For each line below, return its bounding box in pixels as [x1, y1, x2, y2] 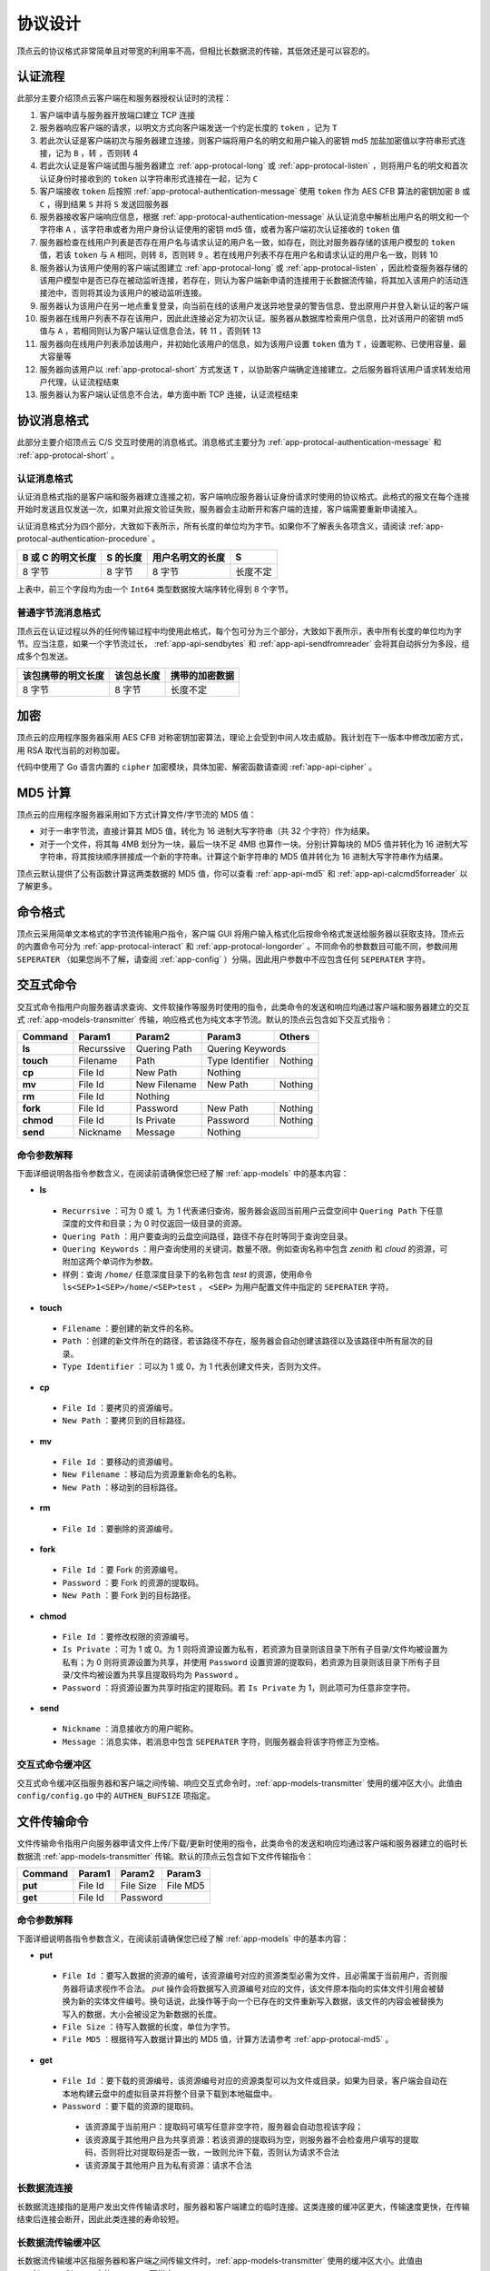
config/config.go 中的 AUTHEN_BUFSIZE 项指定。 [16, 1790, 215, 1801]
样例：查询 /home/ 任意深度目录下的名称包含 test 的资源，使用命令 [62, 1268, 313, 1280]
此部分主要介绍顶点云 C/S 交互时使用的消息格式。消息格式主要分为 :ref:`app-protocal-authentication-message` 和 [16, 437, 442, 448]
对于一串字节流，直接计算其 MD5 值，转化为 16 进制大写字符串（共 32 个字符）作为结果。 [39, 826, 376, 837]
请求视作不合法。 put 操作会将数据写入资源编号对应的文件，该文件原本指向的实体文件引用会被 [85, 1983, 437, 1994]
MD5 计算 [16, 785, 72, 800]
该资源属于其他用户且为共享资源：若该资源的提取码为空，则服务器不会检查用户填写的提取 [84, 2134, 419, 2145]
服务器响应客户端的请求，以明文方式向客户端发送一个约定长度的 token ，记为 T [39, 123, 338, 134]
